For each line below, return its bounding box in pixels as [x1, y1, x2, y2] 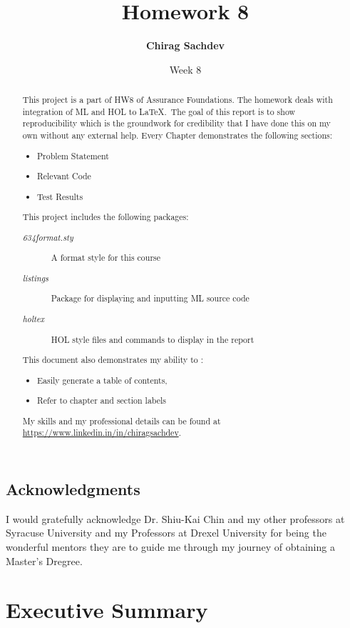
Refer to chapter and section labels [37, 394, 167, 407]
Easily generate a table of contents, [37, 374, 168, 386]
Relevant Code [37, 170, 91, 182]
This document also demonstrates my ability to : [22, 354, 204, 366]
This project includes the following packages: [22, 211, 189, 223]
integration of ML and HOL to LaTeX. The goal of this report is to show [22, 105, 296, 117]
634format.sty [22, 231, 73, 243]
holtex [22, 313, 44, 324]
